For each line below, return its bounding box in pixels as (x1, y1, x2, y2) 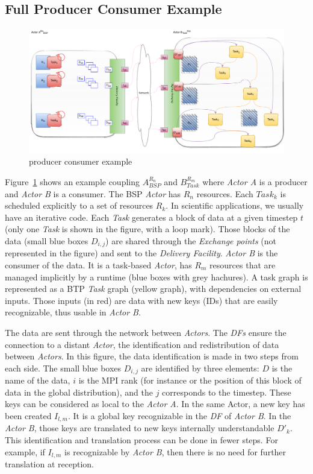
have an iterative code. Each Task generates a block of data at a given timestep (5, 210, 298, 223)
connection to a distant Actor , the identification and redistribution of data (5, 338, 279, 350)
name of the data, (5, 374, 70, 387)
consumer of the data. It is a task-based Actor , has (5, 259, 192, 271)
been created (5, 409, 52, 422)
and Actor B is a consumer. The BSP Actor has (5, 187, 181, 200)
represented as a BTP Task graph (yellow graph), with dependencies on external (5, 282, 302, 295)
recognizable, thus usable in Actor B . (5, 306, 141, 318)
